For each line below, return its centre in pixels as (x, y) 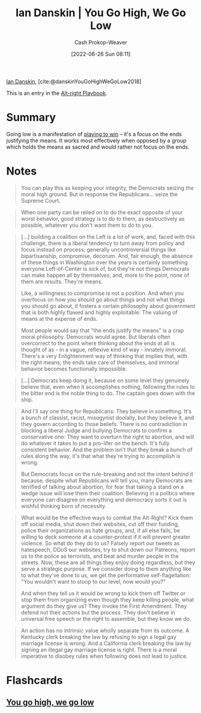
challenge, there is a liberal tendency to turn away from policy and (103, 243)
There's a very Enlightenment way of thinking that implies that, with (104, 356)
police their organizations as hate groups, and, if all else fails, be (100, 530)
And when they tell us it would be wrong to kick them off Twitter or (103, 593)
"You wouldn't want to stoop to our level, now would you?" (93, 581)
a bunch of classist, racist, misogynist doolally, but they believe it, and (107, 418)
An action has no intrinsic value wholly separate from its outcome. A (105, 630)
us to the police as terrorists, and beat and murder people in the (100, 556)
